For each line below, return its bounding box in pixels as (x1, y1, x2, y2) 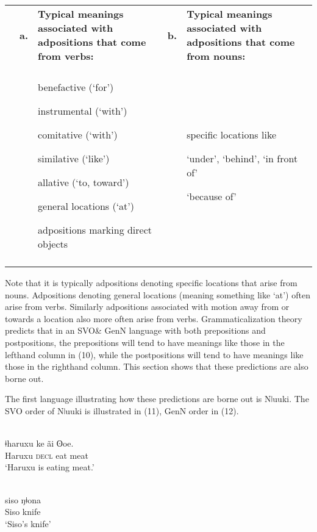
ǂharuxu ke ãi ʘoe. (5, 437, 74, 450)
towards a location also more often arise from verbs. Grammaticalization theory (5, 312, 302, 325)
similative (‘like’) (38, 151, 110, 165)
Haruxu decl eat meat (5, 448, 88, 461)
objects (38, 237, 68, 251)
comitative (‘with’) (38, 128, 118, 142)
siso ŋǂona (5, 493, 41, 506)
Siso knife (5, 505, 41, 518)
